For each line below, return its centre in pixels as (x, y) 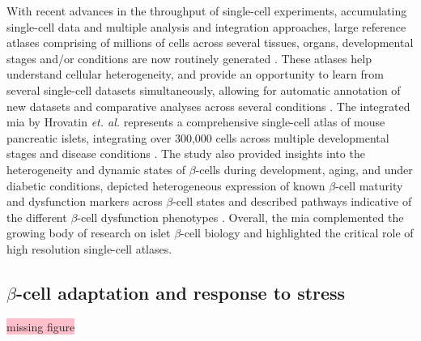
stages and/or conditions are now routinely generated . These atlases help (189, 58)
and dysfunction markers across (85, 201)
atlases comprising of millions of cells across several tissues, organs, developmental (210, 43)
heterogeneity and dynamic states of (96, 169)
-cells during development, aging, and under (304, 169)
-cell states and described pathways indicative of (292, 201)
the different (37, 217)
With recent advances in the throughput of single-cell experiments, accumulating (207, 11)
